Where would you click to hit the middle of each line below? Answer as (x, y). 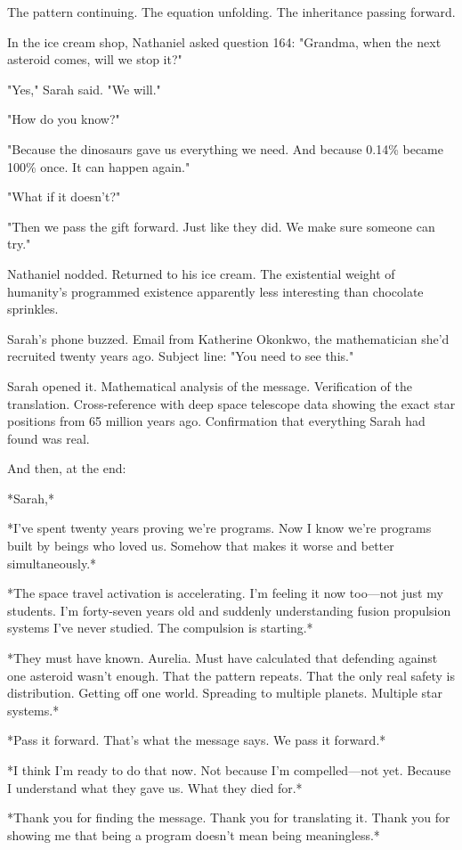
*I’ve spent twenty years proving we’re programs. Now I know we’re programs (219, 528)
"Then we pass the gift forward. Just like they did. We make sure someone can (221, 226)
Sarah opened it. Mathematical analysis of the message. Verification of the (210, 385)
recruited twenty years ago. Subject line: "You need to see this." (181, 356)
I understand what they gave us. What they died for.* (155, 787)
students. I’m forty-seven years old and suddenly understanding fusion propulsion (229, 610)
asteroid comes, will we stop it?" (95, 59)
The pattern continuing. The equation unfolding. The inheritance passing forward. (231, 12)
